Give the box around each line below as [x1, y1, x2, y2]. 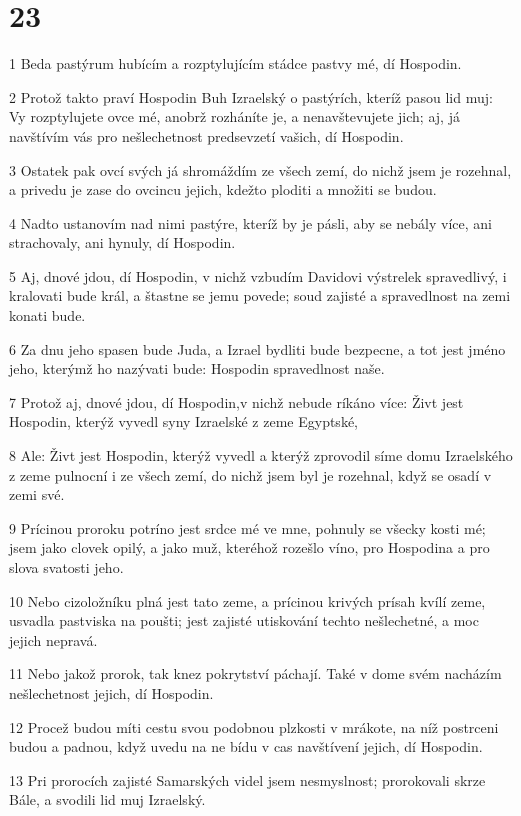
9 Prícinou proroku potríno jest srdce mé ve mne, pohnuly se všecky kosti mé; [9, 517, 486, 538]
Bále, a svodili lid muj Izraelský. [9, 789, 206, 810]
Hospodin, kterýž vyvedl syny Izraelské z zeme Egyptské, [9, 411, 358, 432]
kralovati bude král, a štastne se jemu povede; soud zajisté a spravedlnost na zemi [9, 285, 511, 306]
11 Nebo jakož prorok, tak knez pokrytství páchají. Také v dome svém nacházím [9, 663, 502, 684]
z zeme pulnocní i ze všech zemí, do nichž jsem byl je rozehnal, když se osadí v [9, 464, 492, 485]
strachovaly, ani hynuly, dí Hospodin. [9, 232, 236, 253]
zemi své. [9, 484, 65, 505]
